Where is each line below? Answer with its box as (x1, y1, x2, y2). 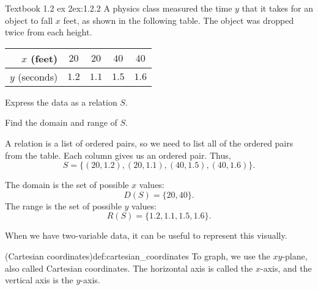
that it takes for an (242, 2, 313, 14)
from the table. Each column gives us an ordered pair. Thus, (5, 148, 231, 161)
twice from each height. (5, 26, 92, 38)
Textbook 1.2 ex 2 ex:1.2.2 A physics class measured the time (5, 2, 232, 14)
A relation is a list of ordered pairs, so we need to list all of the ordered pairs (5, 136, 294, 149)
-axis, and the (261, 261, 312, 274)
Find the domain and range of (5, 116, 117, 129)
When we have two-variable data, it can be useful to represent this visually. (5, 229, 287, 242)
